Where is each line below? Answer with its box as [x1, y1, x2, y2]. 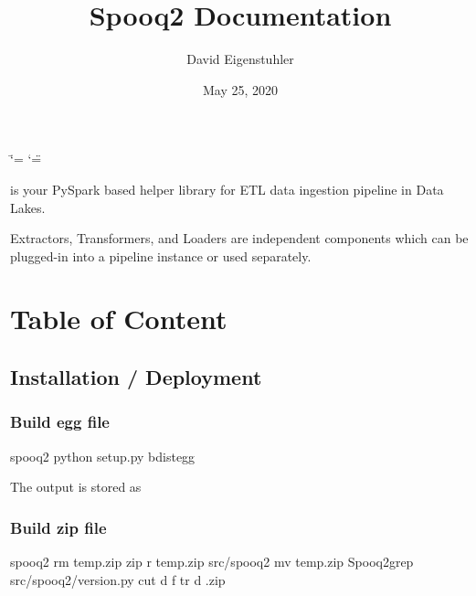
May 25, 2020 [202, 80, 279, 99]
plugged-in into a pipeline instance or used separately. [10, 246, 312, 265]
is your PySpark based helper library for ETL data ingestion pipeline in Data [10, 179, 444, 198]
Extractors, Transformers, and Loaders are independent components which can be [10, 229, 469, 248]
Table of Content [10, 300, 227, 337]
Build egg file [10, 410, 110, 433]
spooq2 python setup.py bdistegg [10, 446, 196, 465]
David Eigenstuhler [186, 49, 294, 69]
